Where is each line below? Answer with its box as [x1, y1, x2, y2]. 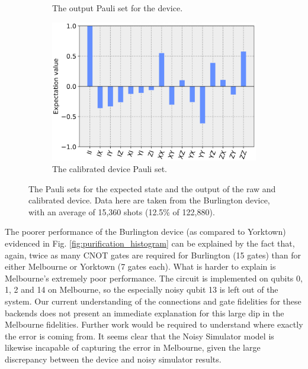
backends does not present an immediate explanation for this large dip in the [5, 306, 284, 319]
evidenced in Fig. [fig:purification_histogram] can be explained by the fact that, [5, 237, 295, 249]
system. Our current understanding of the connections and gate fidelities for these [5, 294, 301, 307]
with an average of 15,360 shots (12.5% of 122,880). [28, 205, 215, 218]
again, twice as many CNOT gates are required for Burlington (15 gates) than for [5, 248, 301, 261]
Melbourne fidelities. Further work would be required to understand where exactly [5, 318, 303, 331]
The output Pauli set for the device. [52, 2, 183, 14]
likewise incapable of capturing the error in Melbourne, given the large [5, 341, 261, 354]
